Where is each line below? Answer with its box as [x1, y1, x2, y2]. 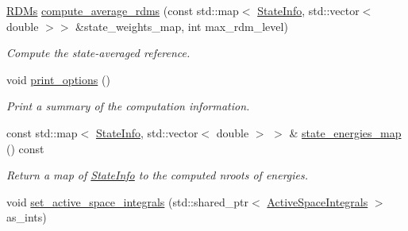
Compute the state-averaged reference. [6, 44, 191, 61]
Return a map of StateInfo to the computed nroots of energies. [6, 167, 309, 183]
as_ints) [6, 209, 47, 225]
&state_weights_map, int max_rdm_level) [75, 17, 288, 34]
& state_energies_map [289, 124, 402, 141]
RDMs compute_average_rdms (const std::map [6, 2, 239, 18]
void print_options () [6, 71, 110, 87]
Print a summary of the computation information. [6, 98, 250, 114]
